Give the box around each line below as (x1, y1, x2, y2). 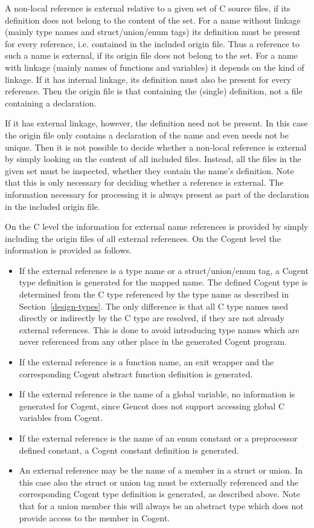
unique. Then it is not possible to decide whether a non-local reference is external (5, 140, 307, 153)
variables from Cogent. (19, 411, 103, 424)
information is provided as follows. (5, 244, 132, 256)
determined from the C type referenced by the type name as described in (19, 288, 289, 301)
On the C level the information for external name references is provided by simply (5, 220, 309, 233)
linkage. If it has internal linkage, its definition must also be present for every (5, 73, 292, 85)
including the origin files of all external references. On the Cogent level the (5, 232, 281, 244)
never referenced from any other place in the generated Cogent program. (19, 335, 287, 348)
